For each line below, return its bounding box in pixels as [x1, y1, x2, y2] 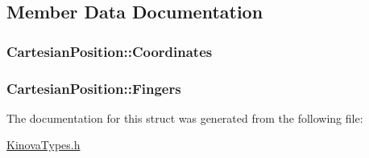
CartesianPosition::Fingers [6, 78, 181, 98]
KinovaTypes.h [6, 136, 81, 153]
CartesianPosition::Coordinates [6, 41, 213, 61]
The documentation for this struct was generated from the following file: [6, 109, 363, 126]
